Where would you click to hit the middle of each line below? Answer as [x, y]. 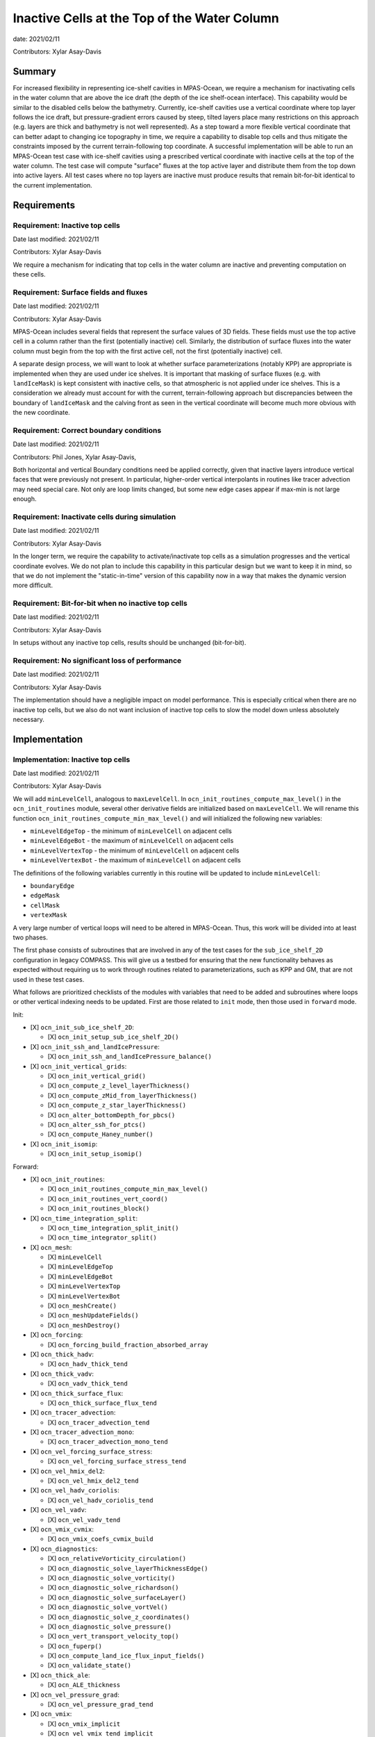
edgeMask [45, 896]
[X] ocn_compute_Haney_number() [100, 1134]
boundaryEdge [52, 886]
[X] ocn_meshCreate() [82, 1306]
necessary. [29, 719]
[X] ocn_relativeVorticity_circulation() [117, 1558]
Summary [34, 71]
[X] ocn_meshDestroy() [84, 1325]
